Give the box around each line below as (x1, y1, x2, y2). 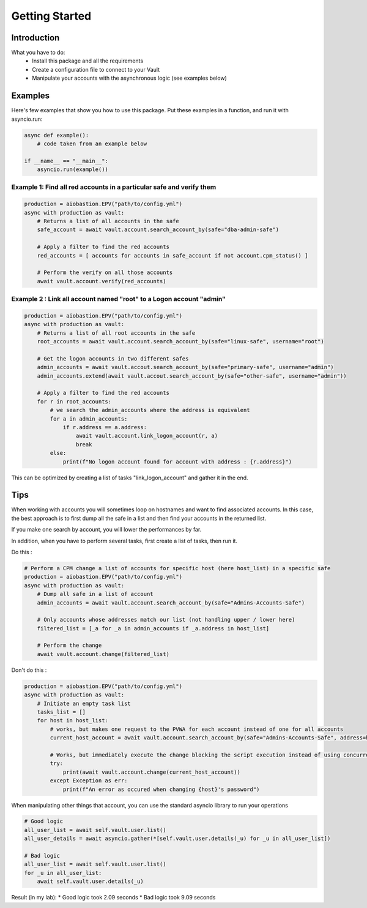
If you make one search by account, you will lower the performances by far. (11, 526, 202, 533)
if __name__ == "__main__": (24, 157, 108, 164)
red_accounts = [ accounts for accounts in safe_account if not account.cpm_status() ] (37, 252, 308, 259)
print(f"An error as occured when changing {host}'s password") (62, 785, 260, 793)
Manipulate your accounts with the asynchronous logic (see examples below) (32, 74, 228, 82)
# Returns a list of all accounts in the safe (37, 218, 180, 224)
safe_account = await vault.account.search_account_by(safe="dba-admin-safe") (37, 226, 280, 233)
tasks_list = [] (37, 709, 86, 715)
